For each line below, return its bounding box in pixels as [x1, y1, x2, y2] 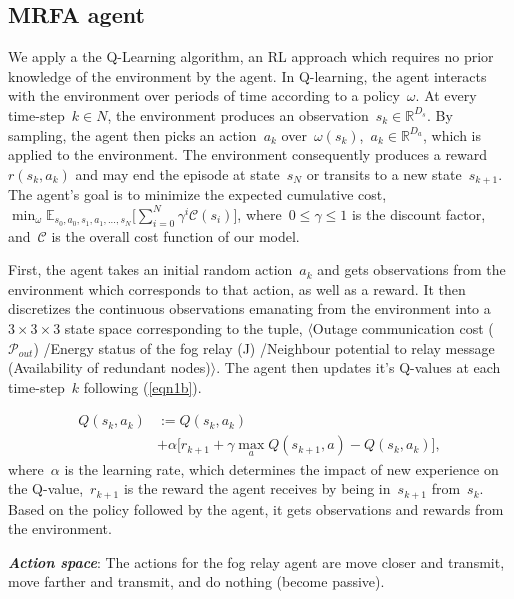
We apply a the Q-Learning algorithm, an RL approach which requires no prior [8, 46, 494, 67]
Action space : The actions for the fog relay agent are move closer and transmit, [8, 551, 505, 572]
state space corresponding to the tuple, [64, 317, 303, 338]
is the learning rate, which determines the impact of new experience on [64, 458, 499, 479]
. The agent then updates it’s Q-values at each [216, 357, 501, 378]
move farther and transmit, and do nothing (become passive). [8, 571, 385, 592]
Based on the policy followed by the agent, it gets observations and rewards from [8, 498, 504, 519]
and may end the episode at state [75, 163, 280, 184]
